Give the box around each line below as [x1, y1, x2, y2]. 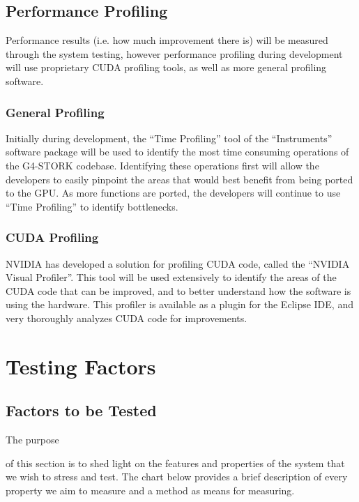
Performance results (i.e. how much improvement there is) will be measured [6, 33, 328, 47]
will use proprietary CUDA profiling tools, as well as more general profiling [6, 60, 327, 75]
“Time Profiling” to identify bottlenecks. [6, 199, 178, 213]
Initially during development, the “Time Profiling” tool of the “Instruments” [6, 130, 333, 145]
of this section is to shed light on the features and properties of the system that [6, 455, 345, 470]
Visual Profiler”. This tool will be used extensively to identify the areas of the [6, 270, 337, 284]
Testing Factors [6, 351, 156, 380]
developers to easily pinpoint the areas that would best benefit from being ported [6, 172, 353, 186]
